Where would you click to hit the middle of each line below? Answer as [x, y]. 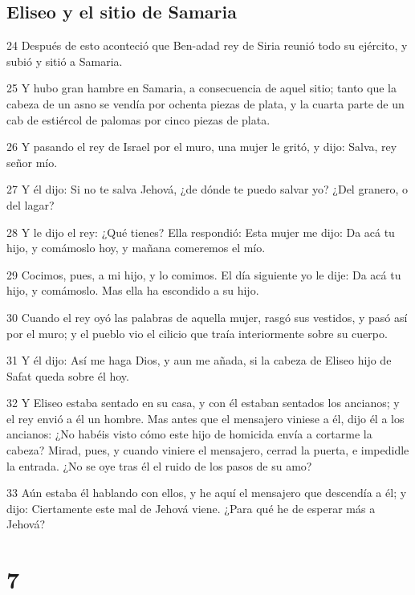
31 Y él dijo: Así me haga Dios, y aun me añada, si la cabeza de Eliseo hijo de [199, 360]
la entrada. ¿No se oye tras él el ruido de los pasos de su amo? [159, 465]
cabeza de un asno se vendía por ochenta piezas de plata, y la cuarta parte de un [205, 103]
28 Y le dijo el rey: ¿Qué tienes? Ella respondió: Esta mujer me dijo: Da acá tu [201, 232]
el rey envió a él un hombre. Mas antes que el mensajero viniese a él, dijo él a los [205, 418]
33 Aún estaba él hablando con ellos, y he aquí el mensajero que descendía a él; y [207, 493]
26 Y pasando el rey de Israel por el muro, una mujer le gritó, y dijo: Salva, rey [202, 147]
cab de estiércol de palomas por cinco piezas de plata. [138, 119]
